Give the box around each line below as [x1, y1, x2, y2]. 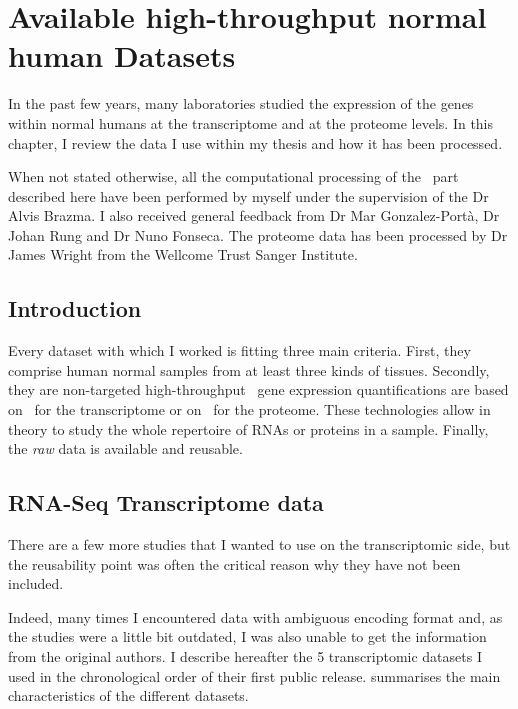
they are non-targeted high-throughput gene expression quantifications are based [8, 379, 509, 400]
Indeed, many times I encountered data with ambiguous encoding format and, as [8, 606, 503, 627]
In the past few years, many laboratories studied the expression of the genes [8, 93, 474, 114]
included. [8, 573, 64, 594]
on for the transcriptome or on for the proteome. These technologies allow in [8, 399, 491, 420]
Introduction [8, 293, 142, 324]
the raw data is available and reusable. [8, 438, 243, 459]
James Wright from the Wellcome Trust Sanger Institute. [8, 244, 358, 265]
